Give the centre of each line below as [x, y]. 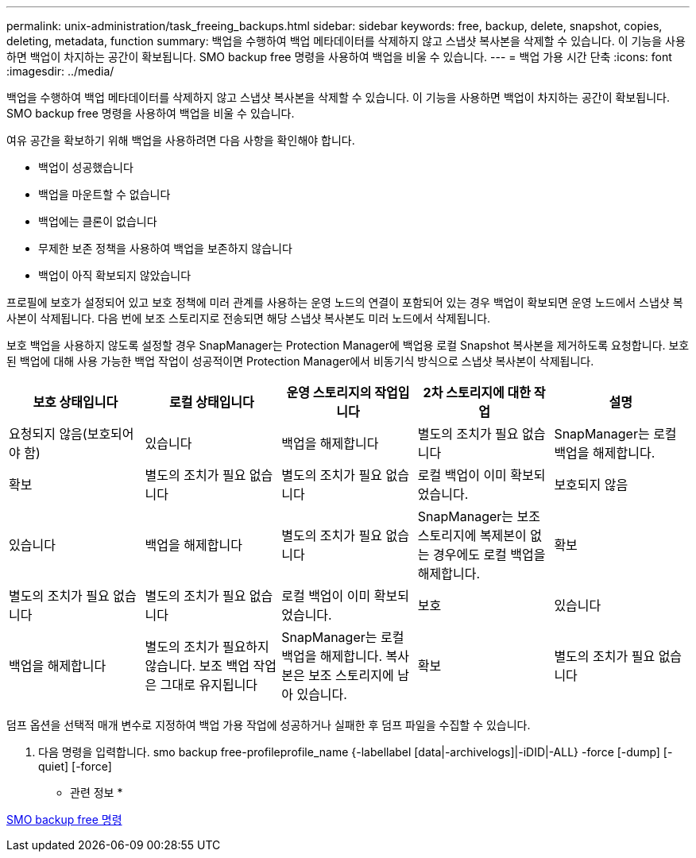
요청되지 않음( [48, 434]
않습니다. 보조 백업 [197, 666]
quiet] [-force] [75, 766]
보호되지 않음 [591, 485]
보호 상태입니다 [75, 402]
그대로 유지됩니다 [209, 685]
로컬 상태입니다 [211, 402]
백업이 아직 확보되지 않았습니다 [115, 275]
